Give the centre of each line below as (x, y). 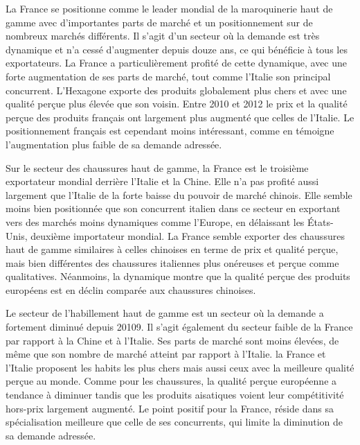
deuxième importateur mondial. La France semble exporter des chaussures (188, 235)
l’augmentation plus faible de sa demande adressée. (114, 144)
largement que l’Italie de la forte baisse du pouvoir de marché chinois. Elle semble (179, 194)
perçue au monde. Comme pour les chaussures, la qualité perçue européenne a (171, 381)
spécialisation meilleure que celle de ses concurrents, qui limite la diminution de (174, 422)
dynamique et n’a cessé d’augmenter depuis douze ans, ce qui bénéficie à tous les (177, 49)
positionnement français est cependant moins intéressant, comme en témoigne (170, 131)
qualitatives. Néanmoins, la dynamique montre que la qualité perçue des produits (178, 276)
